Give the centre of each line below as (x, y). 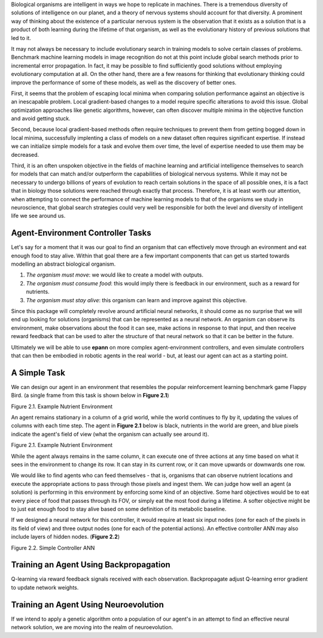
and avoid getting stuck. (41, 119)
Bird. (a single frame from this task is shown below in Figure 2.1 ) (90, 396)
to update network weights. (45, 587)
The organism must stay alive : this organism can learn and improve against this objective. (137, 300)
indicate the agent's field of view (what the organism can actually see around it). (110, 434)
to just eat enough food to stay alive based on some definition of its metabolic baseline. (119, 509)
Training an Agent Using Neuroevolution (87, 604)
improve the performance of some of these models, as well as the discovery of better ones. (124, 82)
